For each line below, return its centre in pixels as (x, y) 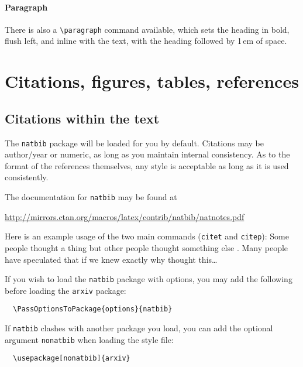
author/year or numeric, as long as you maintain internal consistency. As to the (147, 154)
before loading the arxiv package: (66, 290)
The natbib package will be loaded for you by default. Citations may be (134, 143)
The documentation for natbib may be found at (91, 197)
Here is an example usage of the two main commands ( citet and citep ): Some (147, 236)
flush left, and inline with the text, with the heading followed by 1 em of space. (146, 41)
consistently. (27, 177)
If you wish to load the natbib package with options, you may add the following (149, 279)
